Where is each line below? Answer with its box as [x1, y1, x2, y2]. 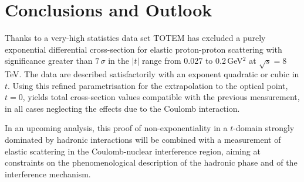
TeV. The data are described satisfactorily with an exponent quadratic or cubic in [5, 68, 299, 80]
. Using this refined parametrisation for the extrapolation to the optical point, [8, 79, 288, 91]
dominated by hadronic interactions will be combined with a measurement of [5, 133, 281, 146]
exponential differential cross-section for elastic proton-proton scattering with [5, 43, 282, 55]
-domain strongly [233, 122, 295, 134]
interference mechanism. [5, 167, 91, 180]
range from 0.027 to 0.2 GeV [142, 54, 243, 67]
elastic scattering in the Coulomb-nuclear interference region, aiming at [5, 145, 261, 157]
